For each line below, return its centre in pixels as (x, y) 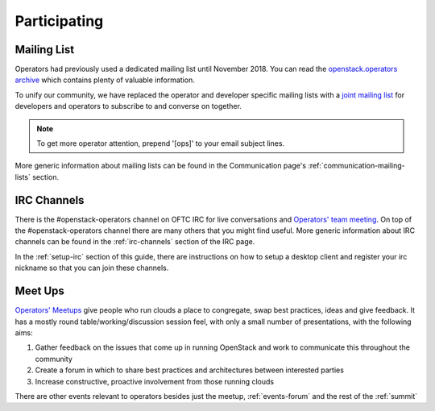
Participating (59, 21)
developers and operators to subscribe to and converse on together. (128, 106)
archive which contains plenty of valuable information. (105, 80)
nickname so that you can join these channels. (92, 268)
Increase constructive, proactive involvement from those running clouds (154, 381)
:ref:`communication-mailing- (356, 166)
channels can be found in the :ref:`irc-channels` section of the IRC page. (135, 242)
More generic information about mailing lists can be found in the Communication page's (160, 166)
